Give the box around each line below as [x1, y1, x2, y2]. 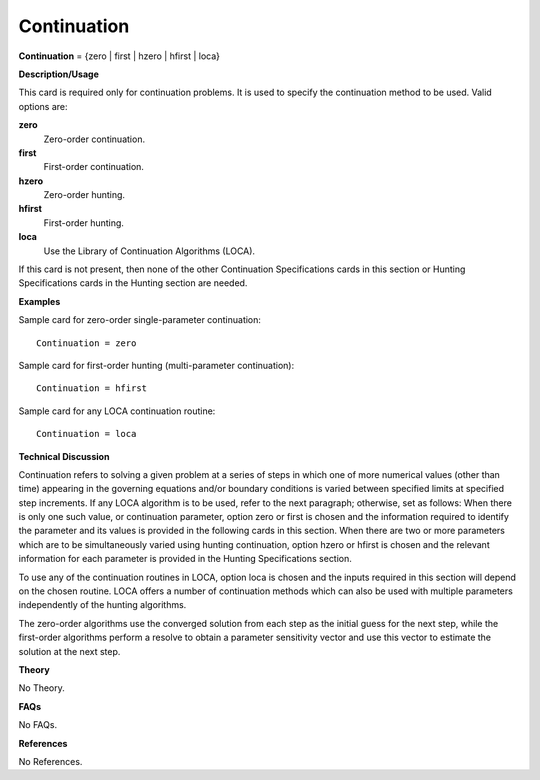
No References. [18, 755, 83, 767]
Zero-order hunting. [43, 189, 125, 201]
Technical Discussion [18, 450, 110, 462]
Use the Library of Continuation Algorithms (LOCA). [43, 245, 255, 257]
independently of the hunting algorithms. [18, 599, 187, 611]
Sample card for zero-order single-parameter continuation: [18, 314, 262, 326]
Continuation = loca [36, 428, 137, 440]
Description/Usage [18, 68, 99, 80]
